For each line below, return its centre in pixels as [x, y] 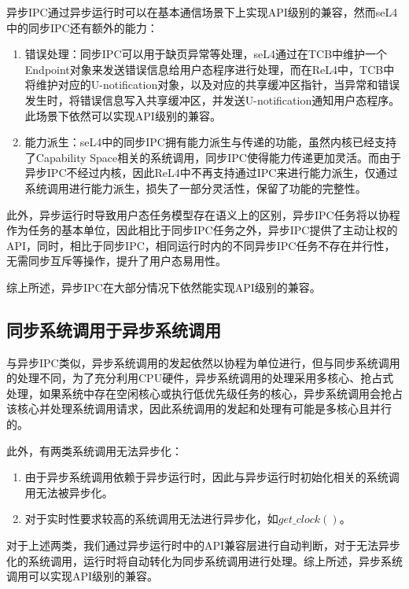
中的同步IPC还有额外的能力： [82, 27]
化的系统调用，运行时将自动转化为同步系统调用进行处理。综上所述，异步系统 [204, 560]
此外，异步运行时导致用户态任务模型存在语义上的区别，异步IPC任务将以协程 [203, 214]
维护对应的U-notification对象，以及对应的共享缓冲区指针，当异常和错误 [218, 85]
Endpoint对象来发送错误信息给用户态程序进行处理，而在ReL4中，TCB [204, 69]
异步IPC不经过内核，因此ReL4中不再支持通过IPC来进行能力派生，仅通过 [211, 173]
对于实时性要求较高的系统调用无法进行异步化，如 [151, 519]
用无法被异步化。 [69, 492]
